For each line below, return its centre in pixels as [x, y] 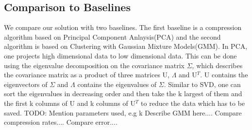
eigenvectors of [26, 84]
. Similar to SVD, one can [202, 84]
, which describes [217, 65]
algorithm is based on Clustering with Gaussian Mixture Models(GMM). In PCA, [126, 46]
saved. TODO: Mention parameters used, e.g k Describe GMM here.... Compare [123, 112]
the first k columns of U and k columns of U [70, 103]
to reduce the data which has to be [193, 103]
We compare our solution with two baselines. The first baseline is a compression [123, 27]
